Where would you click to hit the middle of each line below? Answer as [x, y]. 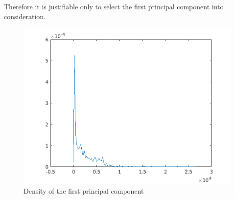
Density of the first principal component [84, 190]
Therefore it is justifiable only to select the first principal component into [114, 6]
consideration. [25, 16]
